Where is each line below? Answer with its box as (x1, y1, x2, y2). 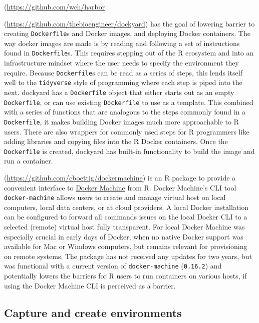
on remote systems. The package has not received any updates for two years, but (4, 250, 252, 261)
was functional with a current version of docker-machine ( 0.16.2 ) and (4, 260, 222, 271)
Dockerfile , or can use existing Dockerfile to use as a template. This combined (4, 96, 253, 107)
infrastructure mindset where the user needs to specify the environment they (4, 57, 239, 68)
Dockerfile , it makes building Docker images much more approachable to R (4, 116, 239, 126)
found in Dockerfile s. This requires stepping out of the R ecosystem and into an (4, 47, 254, 58)
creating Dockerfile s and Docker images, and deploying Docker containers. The (4, 28, 250, 38)
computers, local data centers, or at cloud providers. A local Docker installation (4, 201, 249, 212)
